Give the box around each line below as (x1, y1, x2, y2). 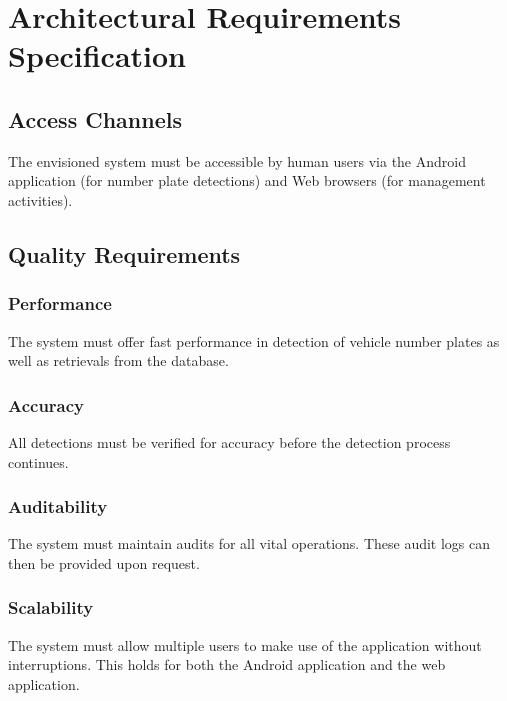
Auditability (8, 494, 108, 519)
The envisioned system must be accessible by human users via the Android (8, 150, 466, 171)
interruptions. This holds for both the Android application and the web (8, 654, 446, 675)
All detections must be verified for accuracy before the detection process (8, 431, 451, 452)
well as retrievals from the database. (8, 350, 229, 371)
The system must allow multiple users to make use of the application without (8, 634, 482, 655)
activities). (8, 189, 73, 210)
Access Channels (8, 103, 182, 134)
